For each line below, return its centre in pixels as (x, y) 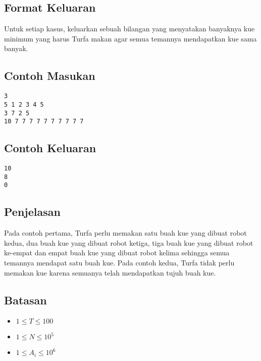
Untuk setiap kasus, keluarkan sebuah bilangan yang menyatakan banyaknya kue (129, 29)
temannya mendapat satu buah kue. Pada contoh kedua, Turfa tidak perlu (119, 262)
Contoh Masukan (50, 76)
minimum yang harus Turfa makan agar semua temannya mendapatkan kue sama (130, 38)
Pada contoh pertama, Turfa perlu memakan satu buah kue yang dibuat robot (125, 233)
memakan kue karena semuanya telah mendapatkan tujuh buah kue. (110, 272)
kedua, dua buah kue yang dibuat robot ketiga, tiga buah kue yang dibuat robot (129, 242)
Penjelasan (32, 212)
